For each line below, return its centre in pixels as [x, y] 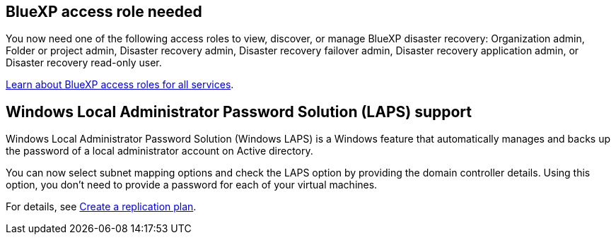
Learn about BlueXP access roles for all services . [120, 85]
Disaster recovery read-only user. [84, 63]
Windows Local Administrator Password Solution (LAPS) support [239, 112]
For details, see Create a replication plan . [101, 207]
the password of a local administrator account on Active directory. [159, 151]
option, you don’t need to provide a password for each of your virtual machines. [192, 185]
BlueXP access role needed [104, 12]
